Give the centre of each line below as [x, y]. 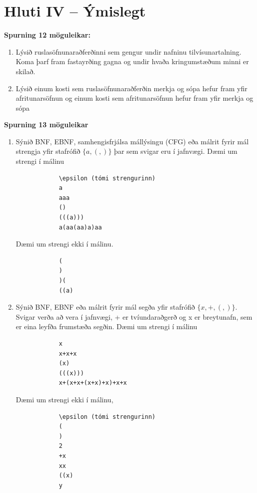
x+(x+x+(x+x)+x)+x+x [93, 383]
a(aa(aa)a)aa [80, 227]
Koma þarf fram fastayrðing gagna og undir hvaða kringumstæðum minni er [132, 61]
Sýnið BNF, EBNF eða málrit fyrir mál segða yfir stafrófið [105, 307]
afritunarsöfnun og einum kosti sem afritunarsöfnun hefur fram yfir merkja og [134, 98]
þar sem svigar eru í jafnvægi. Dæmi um [176, 151]
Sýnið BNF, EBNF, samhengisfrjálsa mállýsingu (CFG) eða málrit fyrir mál [132, 141]
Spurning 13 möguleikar [46, 125]
